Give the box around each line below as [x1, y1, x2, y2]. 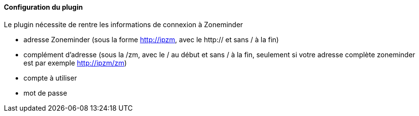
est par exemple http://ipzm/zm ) [23, 58, 127, 67]
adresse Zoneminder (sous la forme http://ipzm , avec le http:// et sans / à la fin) [23, 35, 279, 44]
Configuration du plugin [4, 3, 83, 11]
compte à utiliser [23, 73, 77, 82]
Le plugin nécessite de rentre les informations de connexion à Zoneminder [4, 20, 243, 29]
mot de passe [23, 88, 67, 97]
